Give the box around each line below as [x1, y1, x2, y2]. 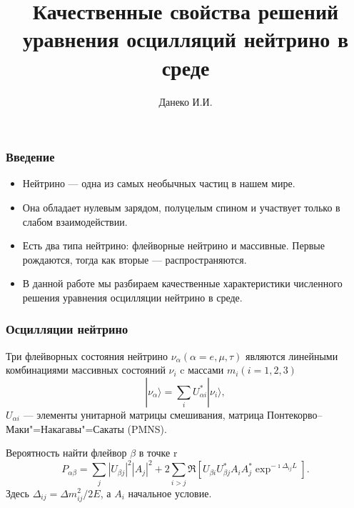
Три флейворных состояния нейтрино [6, 348, 168, 363]
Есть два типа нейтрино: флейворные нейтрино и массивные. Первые [22, 238, 325, 253]
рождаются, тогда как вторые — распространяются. [22, 251, 247, 267]
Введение [6, 148, 55, 166]
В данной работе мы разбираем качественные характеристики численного [22, 276, 343, 291]
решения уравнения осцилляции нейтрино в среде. [22, 289, 243, 304]
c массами [180, 362, 224, 377]
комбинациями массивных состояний [6, 362, 166, 377]
